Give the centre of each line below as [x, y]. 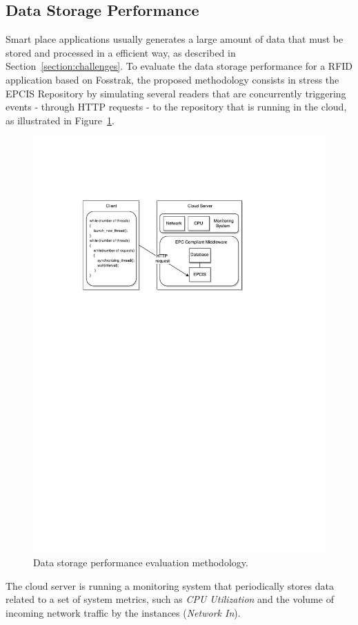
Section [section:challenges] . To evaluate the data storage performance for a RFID [179, 66]
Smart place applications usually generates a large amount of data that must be [175, 39]
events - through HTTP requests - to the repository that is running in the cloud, [176, 107]
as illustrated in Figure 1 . [60, 120]
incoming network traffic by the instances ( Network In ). [123, 612]
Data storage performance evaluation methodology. [141, 562]
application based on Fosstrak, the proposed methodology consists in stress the [172, 79]
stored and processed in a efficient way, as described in [121, 52]
